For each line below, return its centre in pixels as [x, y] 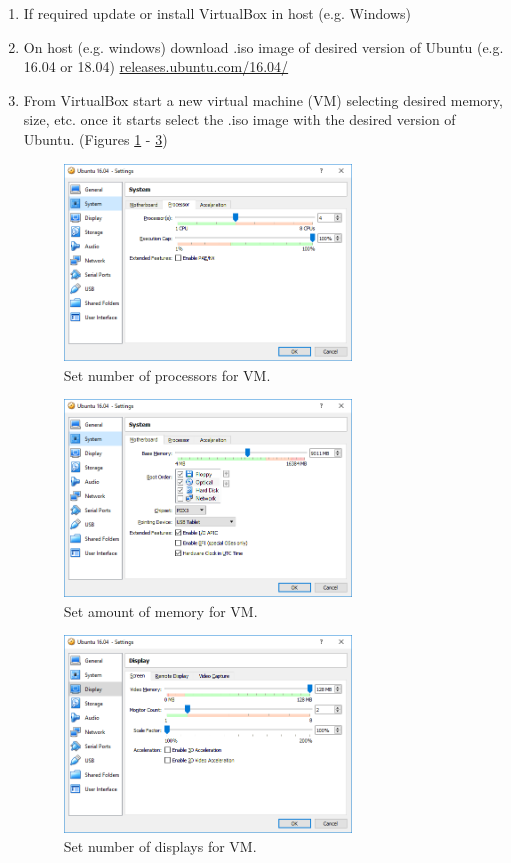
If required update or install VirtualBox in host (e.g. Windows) [217, 13]
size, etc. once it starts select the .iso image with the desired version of [239, 119]
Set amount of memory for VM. [160, 610]
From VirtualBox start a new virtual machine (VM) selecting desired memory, [263, 99]
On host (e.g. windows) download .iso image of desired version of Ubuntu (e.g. [263, 46]
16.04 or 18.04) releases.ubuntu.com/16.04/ [156, 66]
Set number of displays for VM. [160, 846]
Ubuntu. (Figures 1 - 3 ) [95, 138]
